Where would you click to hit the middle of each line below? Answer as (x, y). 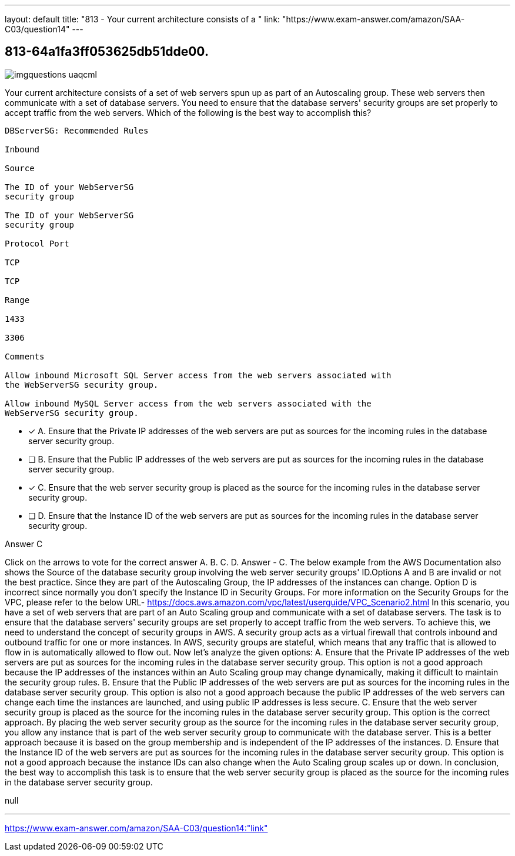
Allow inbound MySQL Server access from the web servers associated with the (188, 403)
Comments (25, 356)
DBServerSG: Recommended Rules (77, 130)
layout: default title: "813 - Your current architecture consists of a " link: (143, 19)
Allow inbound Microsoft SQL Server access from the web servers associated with (198, 375)
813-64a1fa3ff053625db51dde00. (107, 52)
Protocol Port (37, 243)
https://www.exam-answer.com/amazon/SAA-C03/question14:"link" (136, 828)
